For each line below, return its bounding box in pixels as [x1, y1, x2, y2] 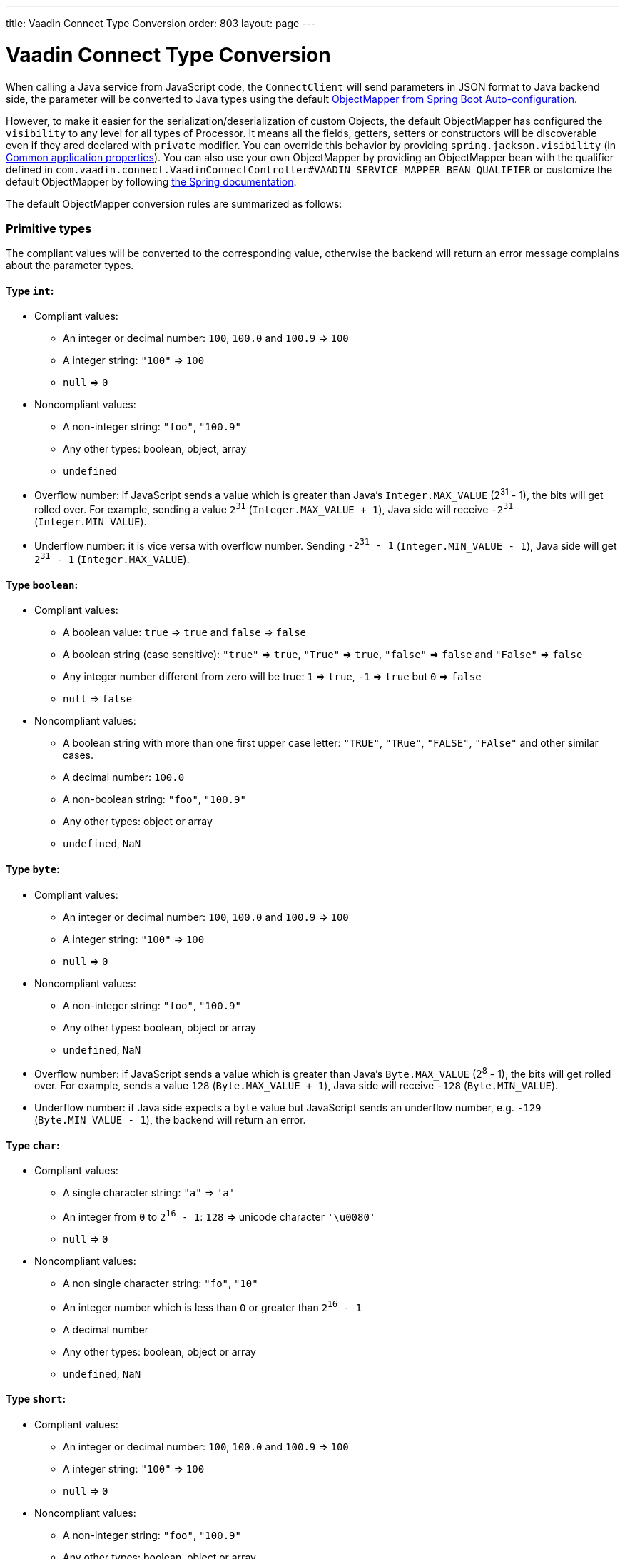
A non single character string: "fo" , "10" [63, 1277, 258, 1290]
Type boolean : [6, 578, 78, 591]
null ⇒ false [63, 692, 133, 705]
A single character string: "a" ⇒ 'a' [63, 1186, 235, 1199]
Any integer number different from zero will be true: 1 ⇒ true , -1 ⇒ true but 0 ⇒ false [63, 670, 482, 683]
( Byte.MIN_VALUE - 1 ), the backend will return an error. [34, 1114, 306, 1126]
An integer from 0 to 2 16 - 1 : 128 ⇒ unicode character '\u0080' [63, 1209, 376, 1224]
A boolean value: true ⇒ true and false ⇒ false [63, 626, 306, 639]
